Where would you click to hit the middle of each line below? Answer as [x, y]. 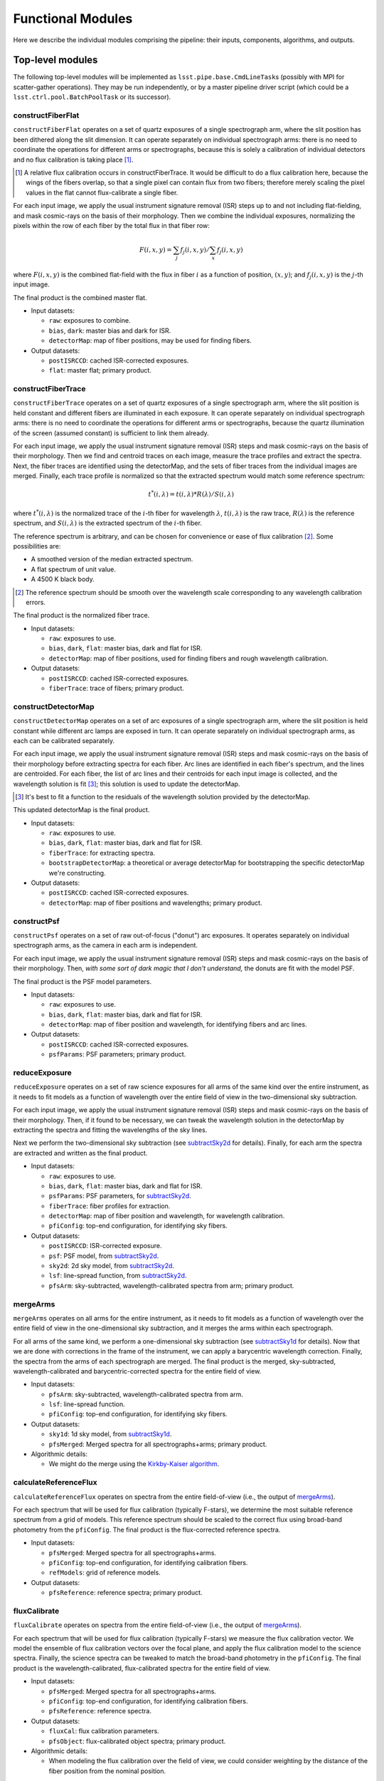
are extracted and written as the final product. [80, 1153]
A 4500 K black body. [63, 579]
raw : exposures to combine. [90, 321]
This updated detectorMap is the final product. [81, 810]
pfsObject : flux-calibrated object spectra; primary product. [137, 1741]
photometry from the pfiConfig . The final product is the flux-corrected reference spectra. [147, 1530]
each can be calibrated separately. [64, 740]
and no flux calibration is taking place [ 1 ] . [73, 160]
